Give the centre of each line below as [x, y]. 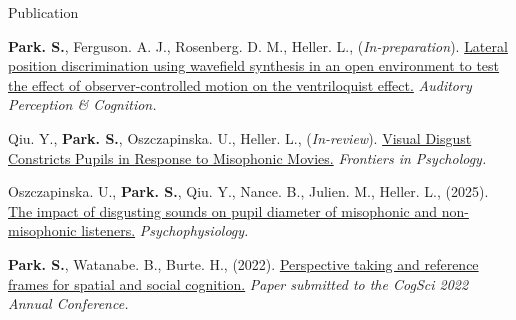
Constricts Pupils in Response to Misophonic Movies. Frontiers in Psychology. [247, 157]
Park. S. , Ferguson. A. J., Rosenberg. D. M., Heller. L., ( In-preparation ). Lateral [258, 45]
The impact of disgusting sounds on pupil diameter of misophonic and [223, 210]
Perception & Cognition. [82, 104]
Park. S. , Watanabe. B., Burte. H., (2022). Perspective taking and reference [243, 263]
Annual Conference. [68, 303]
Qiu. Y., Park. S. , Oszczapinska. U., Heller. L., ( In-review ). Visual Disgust [240, 137]
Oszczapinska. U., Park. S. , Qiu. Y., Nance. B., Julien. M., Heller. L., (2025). [248, 191]
